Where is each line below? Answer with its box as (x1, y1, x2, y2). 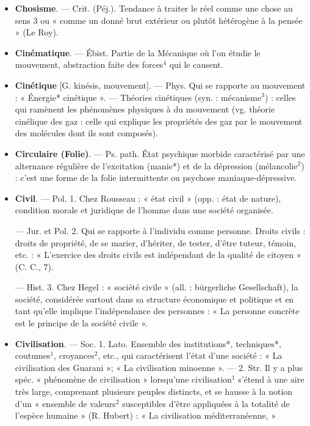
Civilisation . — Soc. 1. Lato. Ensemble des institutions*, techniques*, (15, 337, 281, 350)
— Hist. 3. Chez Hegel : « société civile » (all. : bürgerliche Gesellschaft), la (15, 281, 298, 293)
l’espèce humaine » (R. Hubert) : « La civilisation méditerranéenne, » (15, 409, 276, 422)
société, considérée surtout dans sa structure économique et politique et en (15, 292, 294, 305)
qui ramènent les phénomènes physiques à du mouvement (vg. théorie (15, 103, 275, 116)
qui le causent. (169, 58, 223, 71)
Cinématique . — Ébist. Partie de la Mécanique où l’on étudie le (15, 46, 261, 59)
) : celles (264, 90, 296, 103)
